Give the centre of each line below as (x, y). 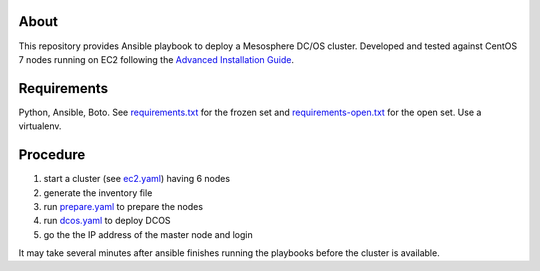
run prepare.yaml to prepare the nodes (123, 206)
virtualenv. (40, 126)
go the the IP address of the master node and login (148, 234)
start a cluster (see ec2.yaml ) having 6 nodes (136, 179)
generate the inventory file (98, 192)
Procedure (52, 155)
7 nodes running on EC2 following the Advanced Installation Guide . (156, 59)
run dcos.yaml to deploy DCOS (107, 221)
